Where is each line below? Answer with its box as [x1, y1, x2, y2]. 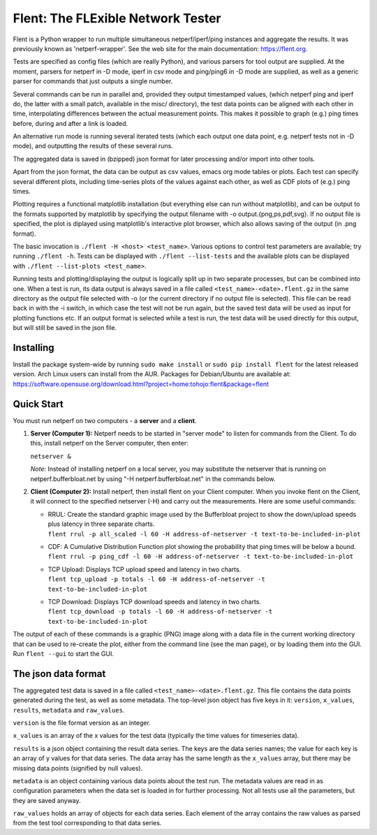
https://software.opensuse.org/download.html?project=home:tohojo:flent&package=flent [13, 380, 269, 388]
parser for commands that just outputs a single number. [13, 77, 173, 85]
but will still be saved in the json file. [13, 324, 117, 332]
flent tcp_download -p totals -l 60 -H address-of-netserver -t [47, 608, 273, 615]
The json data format [13, 668, 106, 680]
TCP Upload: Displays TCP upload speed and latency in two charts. [47, 565, 242, 573]
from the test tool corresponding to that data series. [13, 819, 162, 827]
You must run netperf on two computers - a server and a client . [13, 416, 197, 424]
